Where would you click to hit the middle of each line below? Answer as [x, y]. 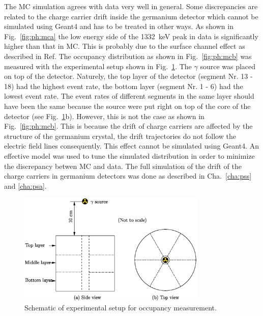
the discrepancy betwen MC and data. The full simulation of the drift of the [123, 166]
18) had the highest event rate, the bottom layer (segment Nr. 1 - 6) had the [124, 86]
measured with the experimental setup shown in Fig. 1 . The [98, 66]
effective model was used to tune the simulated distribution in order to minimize [129, 155]
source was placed [228, 66]
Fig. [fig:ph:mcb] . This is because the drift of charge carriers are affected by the [128, 126]
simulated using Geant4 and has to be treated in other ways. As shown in [119, 26]
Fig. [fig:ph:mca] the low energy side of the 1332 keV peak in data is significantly [131, 36]
